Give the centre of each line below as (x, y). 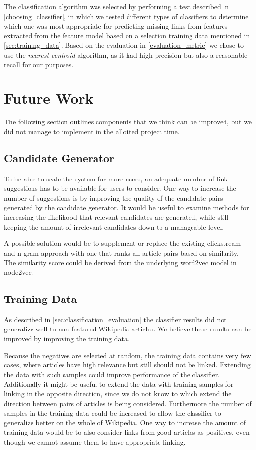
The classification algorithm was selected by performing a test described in (117, 6)
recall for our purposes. (39, 64)
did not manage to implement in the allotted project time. (92, 131)
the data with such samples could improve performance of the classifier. (112, 374)
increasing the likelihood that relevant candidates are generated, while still (116, 217)
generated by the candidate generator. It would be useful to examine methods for (127, 207)
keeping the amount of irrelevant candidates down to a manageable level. (114, 226)
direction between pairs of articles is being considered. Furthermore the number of (128, 403)
